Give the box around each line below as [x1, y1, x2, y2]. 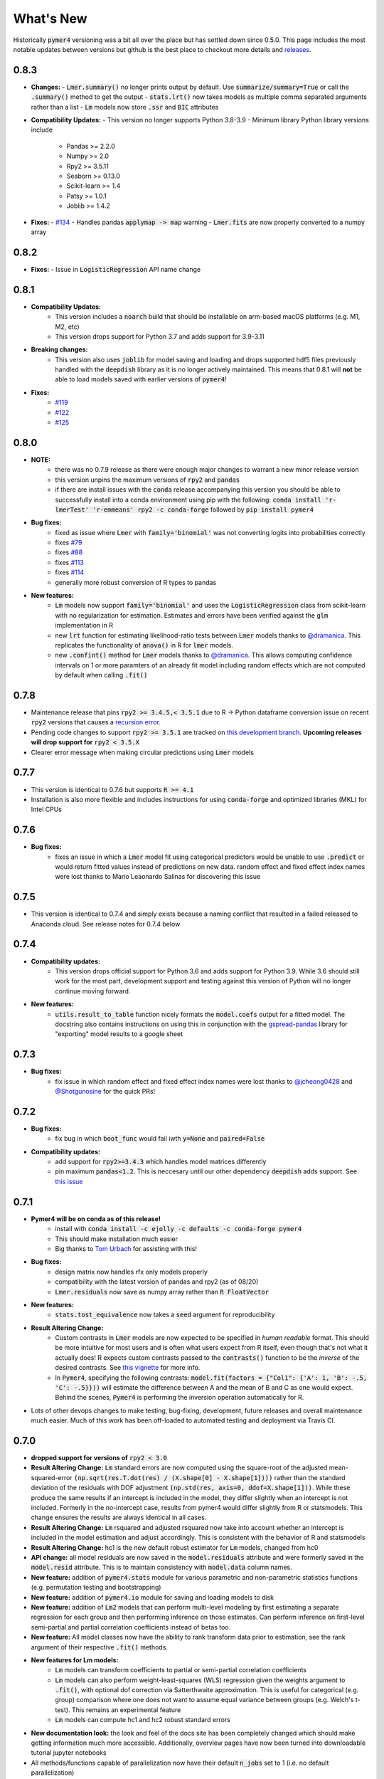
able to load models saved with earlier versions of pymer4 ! [55, 375, 227, 384]
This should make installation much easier [55, 1235, 178, 1243]
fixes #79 [55, 538, 82, 547]
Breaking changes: [31, 345, 88, 354]
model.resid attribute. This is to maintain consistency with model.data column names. [31, 1563, 292, 1572]
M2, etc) [55, 322, 80, 331]
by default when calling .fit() [55, 671, 148, 680]
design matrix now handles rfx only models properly [55, 1267, 208, 1276]
